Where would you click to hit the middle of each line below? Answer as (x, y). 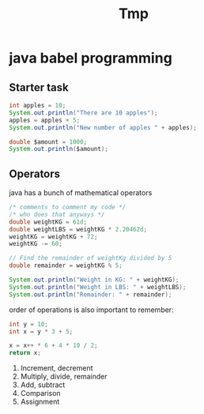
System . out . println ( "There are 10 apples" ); (83, 113)
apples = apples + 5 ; (45, 120)
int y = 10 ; (28, 324)
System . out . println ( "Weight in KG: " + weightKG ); (94, 280)
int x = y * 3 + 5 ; (41, 331)
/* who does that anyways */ (57, 214)
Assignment (40, 402)
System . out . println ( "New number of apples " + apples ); (103, 127)
